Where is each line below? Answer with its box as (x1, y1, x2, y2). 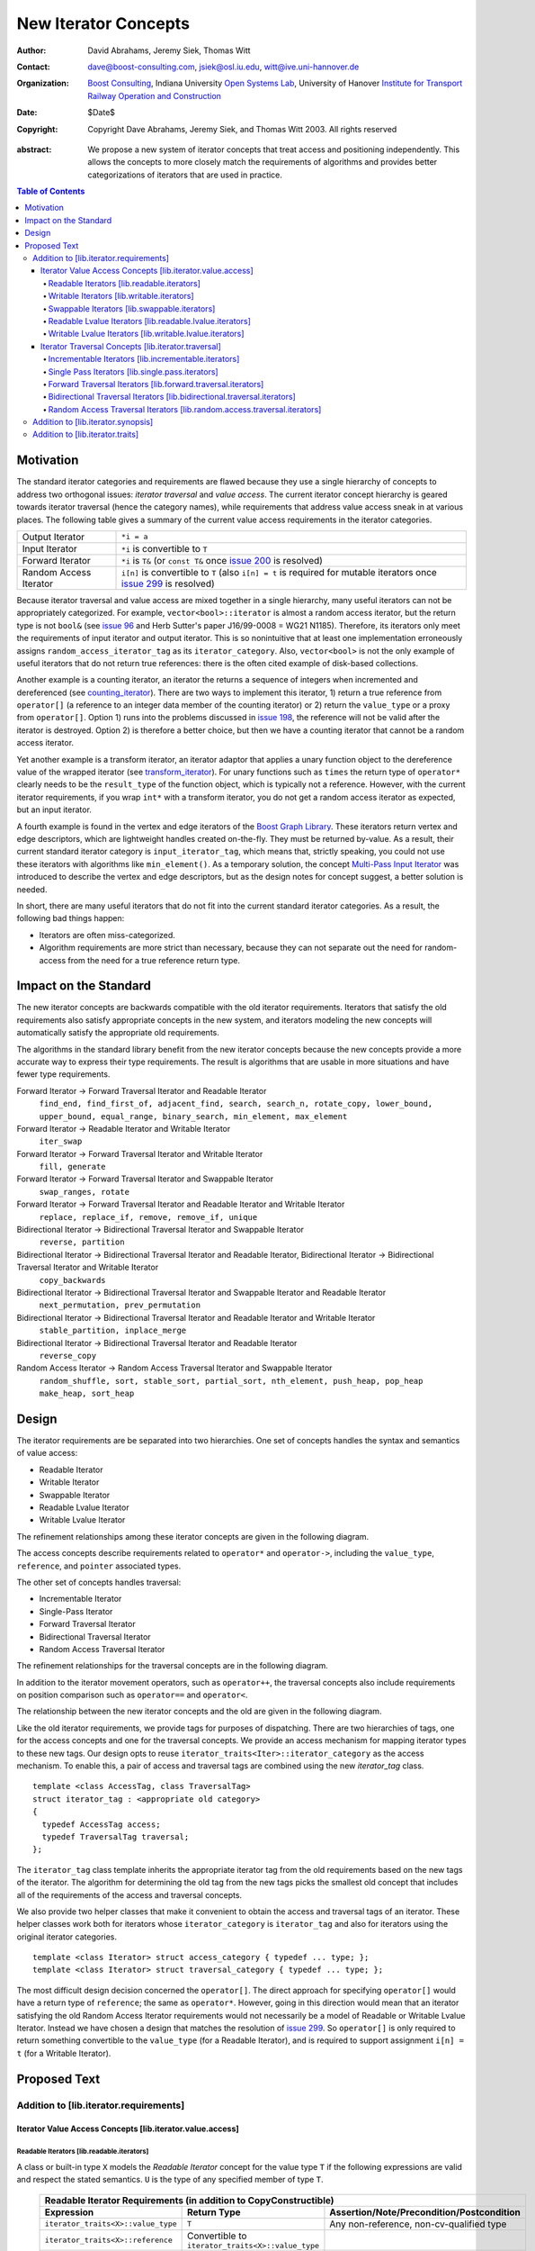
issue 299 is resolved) (121, 577, 215, 590)
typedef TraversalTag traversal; (41, 1831, 190, 1841)
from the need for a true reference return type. (67, 954, 240, 965)
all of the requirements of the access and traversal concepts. (16, 1889, 243, 1900)
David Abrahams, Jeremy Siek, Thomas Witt (87, 45, 251, 56)
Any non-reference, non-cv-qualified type (329, 2218, 507, 2230)
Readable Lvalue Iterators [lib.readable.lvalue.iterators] (48, 315, 251, 326)
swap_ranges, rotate (39, 1187, 130, 1197)
